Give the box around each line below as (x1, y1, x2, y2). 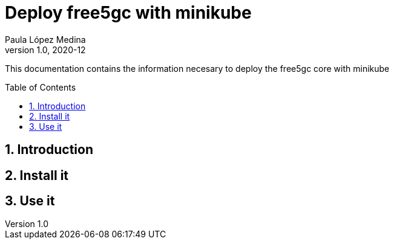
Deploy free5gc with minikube (5, 2, 252, 23)
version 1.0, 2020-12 (5, 44, 86, 55)
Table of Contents (5, 82, 76, 92)
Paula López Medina (5, 34, 86, 45)
